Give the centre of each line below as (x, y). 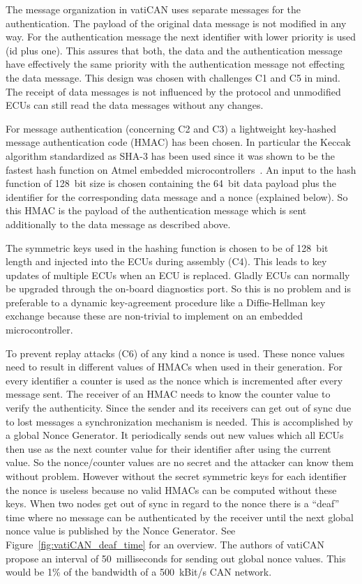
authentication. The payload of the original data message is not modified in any (176, 23)
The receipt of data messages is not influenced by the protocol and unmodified (173, 91)
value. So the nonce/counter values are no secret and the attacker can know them (180, 462)
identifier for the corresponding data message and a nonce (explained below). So (177, 196)
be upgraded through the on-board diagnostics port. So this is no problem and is (178, 289)
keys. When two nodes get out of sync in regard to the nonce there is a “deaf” (173, 503)
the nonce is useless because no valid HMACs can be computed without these (171, 489)
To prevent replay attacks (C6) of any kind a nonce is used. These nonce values (175, 353)
